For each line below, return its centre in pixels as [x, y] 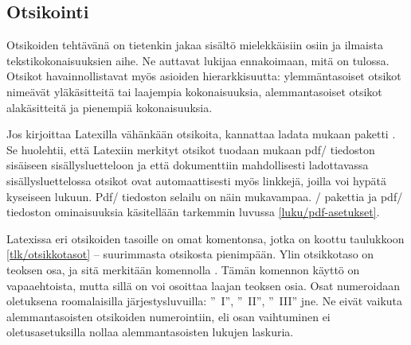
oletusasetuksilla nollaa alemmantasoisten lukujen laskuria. [150, 332]
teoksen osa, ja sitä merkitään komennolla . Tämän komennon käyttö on [183, 269]
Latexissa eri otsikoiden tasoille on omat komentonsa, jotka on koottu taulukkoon [205, 238]
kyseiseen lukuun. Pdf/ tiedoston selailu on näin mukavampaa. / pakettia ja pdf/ [205, 196]
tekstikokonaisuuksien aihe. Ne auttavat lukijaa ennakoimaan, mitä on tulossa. [198, 60]
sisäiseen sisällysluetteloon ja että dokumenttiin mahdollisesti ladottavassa [188, 165]
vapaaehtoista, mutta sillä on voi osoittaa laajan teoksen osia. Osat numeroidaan [204, 285]
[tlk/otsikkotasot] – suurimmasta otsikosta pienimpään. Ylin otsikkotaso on [190, 254]
